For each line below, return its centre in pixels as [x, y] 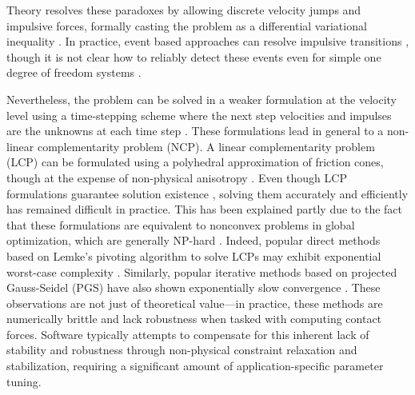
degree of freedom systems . [74, 72]
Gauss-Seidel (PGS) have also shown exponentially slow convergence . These [194, 287]
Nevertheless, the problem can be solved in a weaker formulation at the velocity [202, 99]
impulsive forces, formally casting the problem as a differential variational [187, 25]
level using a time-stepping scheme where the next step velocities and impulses [199, 115]
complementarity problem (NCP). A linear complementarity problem [206, 146]
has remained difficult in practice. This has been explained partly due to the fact [205, 209]
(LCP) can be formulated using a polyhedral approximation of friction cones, [195, 162]
